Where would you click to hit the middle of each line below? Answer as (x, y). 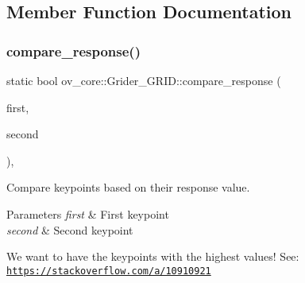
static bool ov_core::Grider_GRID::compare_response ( (144, 80)
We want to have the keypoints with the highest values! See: (153, 256)
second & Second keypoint (70, 229)
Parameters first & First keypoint (88, 213)
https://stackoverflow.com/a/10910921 (109, 271)
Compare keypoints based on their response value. (128, 187)
